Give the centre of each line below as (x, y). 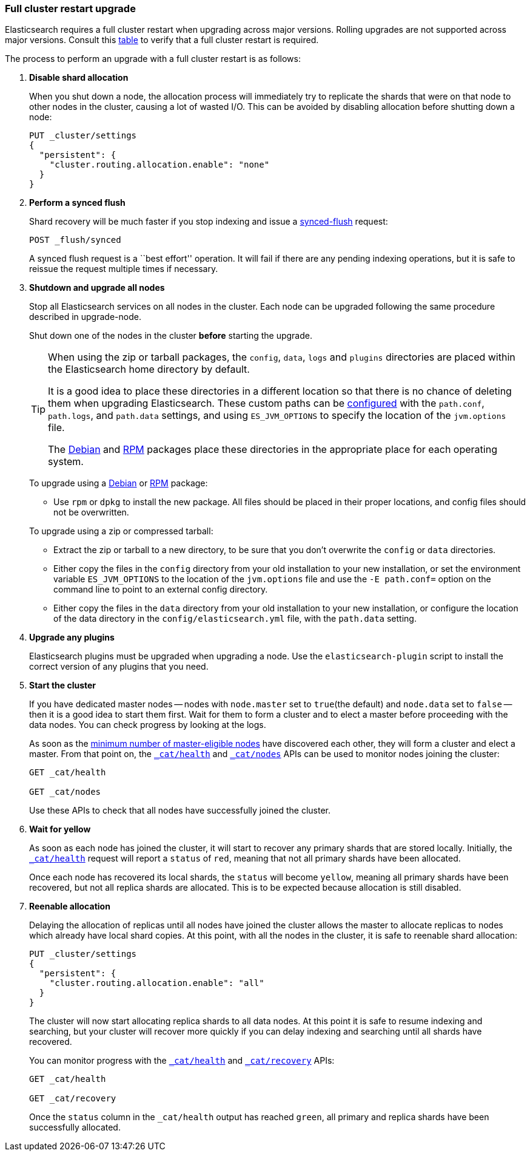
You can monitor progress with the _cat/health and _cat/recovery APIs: (182, 1061)
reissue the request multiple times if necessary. (124, 269)
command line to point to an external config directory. (161, 590)
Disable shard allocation (79, 78)
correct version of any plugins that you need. (119, 667)
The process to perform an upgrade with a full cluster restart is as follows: (153, 59)
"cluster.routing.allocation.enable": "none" (159, 165)
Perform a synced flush (77, 203)
